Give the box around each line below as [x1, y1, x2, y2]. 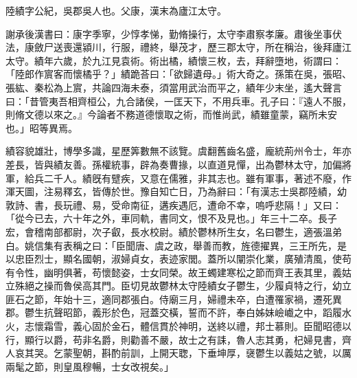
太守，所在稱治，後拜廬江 [235, 40, 352, 54]
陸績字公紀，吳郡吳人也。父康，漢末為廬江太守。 [5, 3, 227, 17]
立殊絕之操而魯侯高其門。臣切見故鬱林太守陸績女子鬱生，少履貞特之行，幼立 [5, 278, 352, 293]
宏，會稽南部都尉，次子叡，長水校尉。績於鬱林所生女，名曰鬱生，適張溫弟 [5, 224, 342, 238]
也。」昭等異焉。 [5, 120, 78, 135]
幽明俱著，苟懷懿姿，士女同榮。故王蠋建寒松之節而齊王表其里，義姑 [43, 265, 352, 279]
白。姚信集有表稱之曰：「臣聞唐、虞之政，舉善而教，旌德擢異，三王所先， [5, 238, 337, 252]
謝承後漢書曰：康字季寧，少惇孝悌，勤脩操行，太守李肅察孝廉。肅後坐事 [5, 26, 332, 41]
